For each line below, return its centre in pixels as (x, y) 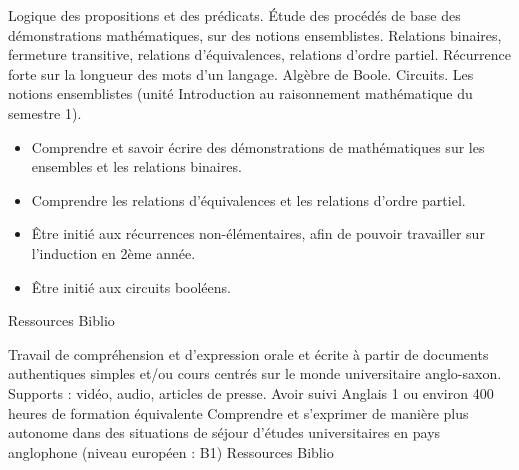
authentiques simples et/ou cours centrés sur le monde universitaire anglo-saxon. (255, 373)
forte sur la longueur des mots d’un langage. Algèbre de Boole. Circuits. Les (241, 73)
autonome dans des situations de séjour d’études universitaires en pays (224, 432)
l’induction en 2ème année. (113, 252)
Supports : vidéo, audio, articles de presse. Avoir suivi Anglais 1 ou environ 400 (251, 392)
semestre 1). (45, 112)
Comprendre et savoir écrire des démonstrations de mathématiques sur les (258, 146)
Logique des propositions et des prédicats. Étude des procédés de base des (234, 15)
